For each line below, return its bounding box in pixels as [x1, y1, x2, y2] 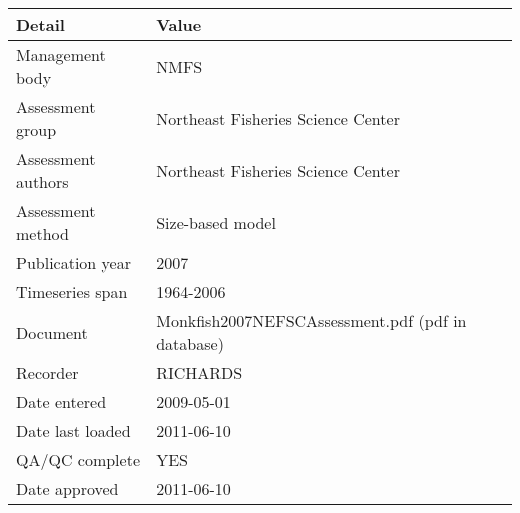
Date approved [16, 477, 119, 500]
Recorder [16, 361, 79, 384]
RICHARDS [156, 361, 243, 384]
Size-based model [156, 210, 276, 234]
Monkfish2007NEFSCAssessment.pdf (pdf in [156, 309, 467, 332]
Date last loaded [16, 419, 131, 442]
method [16, 222, 69, 245]
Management [16, 43, 106, 66]
